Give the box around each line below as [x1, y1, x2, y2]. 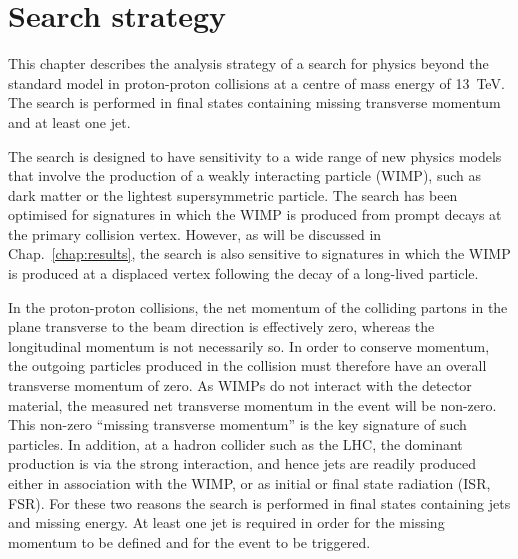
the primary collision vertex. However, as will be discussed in [8, 223, 382, 244]
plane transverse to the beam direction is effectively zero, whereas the [8, 316, 435, 337]
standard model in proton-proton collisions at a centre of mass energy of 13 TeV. [8, 72, 505, 93]
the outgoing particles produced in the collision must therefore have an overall [8, 355, 487, 376]
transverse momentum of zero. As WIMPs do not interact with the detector [8, 375, 472, 396]
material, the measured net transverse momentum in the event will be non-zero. [8, 394, 497, 415]
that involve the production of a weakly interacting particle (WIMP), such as [8, 165, 481, 186]
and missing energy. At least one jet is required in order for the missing [8, 512, 445, 533]
